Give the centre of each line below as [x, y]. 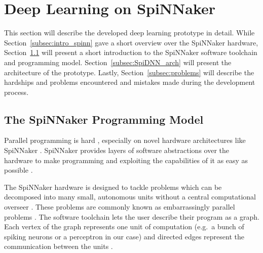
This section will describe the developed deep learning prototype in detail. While [129, 33]
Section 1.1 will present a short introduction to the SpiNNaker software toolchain [131, 52]
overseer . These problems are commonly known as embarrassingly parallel [120, 207]
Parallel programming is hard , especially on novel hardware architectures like [125, 140]
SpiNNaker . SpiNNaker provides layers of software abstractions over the [117, 150]
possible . [18, 170]
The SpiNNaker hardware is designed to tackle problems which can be [113, 187]
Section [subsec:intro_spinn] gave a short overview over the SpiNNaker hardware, [131, 42]
